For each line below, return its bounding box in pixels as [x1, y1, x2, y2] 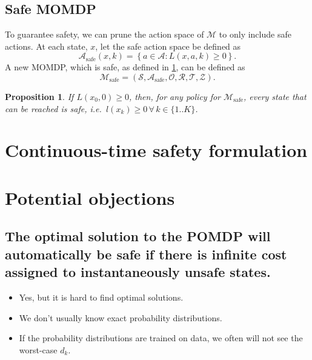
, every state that [244, 90, 307, 102]
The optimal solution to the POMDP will [5, 227, 271, 245]
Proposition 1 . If [5, 90, 74, 102]
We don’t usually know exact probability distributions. [19, 311, 222, 324]
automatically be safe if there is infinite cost [5, 244, 287, 263]
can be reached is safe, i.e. [5, 102, 102, 115]
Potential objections [5, 185, 175, 210]
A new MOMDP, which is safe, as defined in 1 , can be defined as [5, 61, 245, 73]
